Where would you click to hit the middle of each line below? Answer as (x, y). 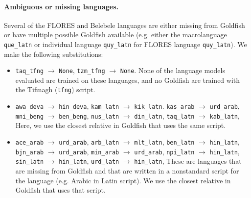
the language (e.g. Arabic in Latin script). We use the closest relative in (123, 180)
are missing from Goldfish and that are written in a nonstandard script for (127, 171)
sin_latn (30, 162)
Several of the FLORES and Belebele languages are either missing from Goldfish (125, 25)
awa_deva (30, 107)
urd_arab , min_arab (89, 151)
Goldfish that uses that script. (60, 190)
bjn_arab (30, 152)
